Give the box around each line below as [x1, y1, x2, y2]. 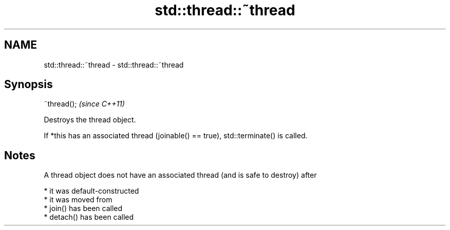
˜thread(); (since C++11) [44, 99, 125, 109]
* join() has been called [44, 204, 123, 213]
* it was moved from [44, 195, 113, 204]
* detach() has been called [44, 213, 134, 222]
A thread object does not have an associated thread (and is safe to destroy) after [44, 171, 317, 180]
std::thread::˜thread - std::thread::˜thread [44, 60, 184, 69]
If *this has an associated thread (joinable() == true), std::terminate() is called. [44, 131, 308, 140]
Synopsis [4, 78, 53, 91]
